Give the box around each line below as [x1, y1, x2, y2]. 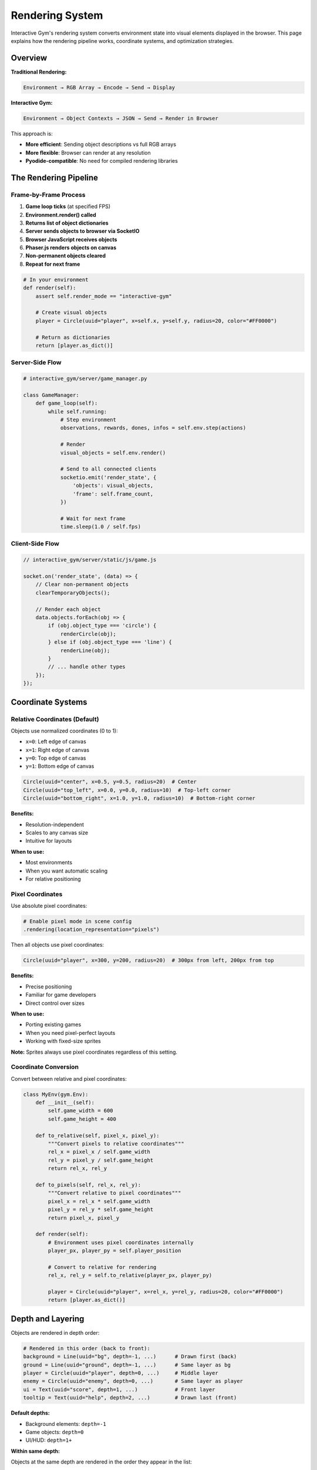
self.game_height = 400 [48, 1115, 117, 1122]
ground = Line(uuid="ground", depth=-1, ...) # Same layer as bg [23, 1361, 231, 1368]
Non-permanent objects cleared [25, 252, 106, 259]
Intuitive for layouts [25, 837, 72, 844]
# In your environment [23, 276, 89, 283]
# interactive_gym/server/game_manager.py [23, 375, 147, 382]
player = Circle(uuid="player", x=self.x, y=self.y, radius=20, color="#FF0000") [35, 318, 277, 324]
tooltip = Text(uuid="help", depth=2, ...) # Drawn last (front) [23, 1394, 237, 1401]
